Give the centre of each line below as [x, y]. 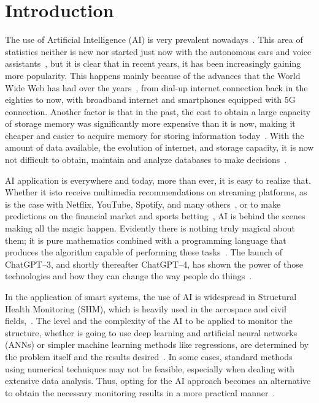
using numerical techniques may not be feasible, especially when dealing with [150, 368]
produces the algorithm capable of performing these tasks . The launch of [144, 252]
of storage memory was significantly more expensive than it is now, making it [150, 123]
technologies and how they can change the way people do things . [129, 276]
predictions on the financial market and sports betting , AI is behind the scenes [155, 216]
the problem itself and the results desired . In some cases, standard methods [149, 356]
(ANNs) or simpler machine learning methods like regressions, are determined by [157, 345]
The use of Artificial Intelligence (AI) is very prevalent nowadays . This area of [154, 40]
